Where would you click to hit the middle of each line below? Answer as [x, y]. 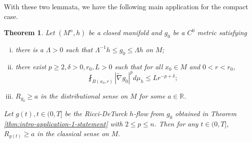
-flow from [149, 113]
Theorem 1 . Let [30, 32]
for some [152, 95]
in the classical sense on [73, 133]
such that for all [139, 66]
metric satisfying [222, 32]
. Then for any [176, 124]
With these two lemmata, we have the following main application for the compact [126, 6]
